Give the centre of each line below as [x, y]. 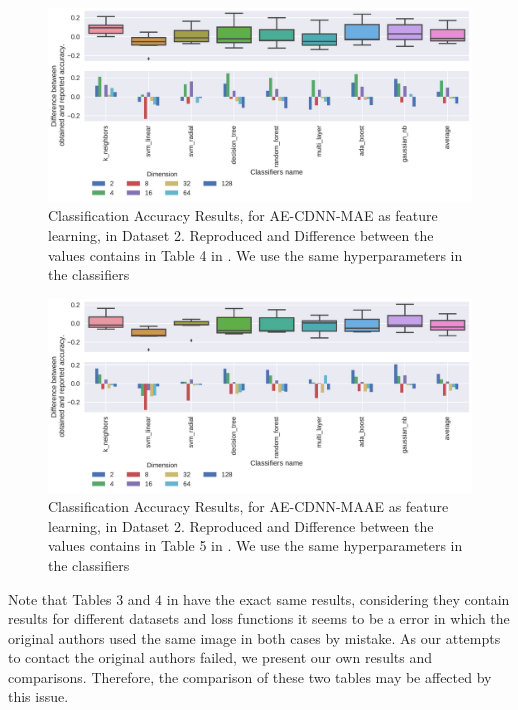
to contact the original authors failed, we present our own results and [220, 657]
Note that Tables [60, 598]
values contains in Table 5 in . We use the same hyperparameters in [255, 545]
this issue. [38, 696]
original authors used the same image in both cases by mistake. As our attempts [254, 637]
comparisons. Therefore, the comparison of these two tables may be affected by [250, 676]
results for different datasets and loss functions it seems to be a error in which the [259, 618]
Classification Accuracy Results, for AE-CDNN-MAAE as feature [248, 506]
